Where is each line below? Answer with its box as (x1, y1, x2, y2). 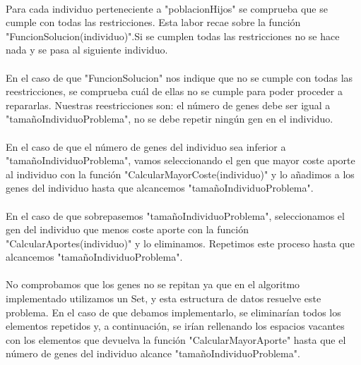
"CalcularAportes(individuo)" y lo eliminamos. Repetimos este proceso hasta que (6, 235, 355, 250)
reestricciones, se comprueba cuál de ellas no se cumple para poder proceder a (6, 84, 343, 99)
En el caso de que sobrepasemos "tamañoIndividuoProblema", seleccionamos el (6, 208, 345, 223)
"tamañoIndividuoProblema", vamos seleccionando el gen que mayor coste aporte (6, 153, 355, 168)
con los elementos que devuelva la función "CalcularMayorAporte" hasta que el (6, 332, 346, 347)
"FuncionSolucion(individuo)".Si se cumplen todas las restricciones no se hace (6, 28, 340, 43)
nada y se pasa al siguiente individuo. (6, 42, 168, 57)
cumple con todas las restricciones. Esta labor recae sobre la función (6, 15, 301, 30)
